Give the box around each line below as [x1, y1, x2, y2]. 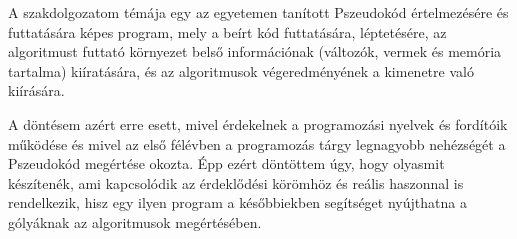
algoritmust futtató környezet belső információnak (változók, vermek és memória [8, 41, 502, 62]
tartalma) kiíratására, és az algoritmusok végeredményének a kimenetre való [8, 60, 474, 81]
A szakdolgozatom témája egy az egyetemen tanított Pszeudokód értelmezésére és [8, 2, 509, 22]
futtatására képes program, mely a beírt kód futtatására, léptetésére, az [8, 21, 447, 42]
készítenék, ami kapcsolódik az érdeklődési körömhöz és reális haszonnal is [8, 172, 464, 193]
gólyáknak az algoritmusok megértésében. [8, 211, 262, 232]
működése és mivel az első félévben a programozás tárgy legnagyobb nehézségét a [8, 133, 506, 154]
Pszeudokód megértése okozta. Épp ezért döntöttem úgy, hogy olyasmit [8, 153, 445, 174]
